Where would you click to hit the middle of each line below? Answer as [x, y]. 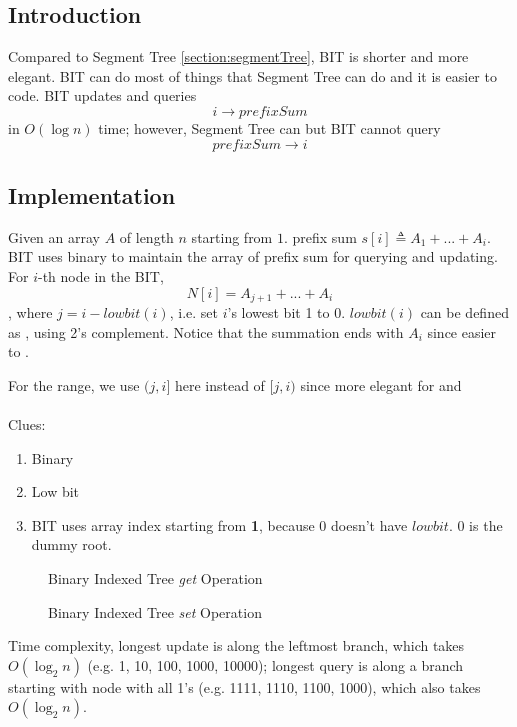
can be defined [464, 312]
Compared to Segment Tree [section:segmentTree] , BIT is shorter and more [238, 56]
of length [146, 236]
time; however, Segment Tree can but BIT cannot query [269, 127]
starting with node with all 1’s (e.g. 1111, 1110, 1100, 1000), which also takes [244, 686]
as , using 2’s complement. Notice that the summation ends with [206, 331]
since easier [462, 331]
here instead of [219, 384]
